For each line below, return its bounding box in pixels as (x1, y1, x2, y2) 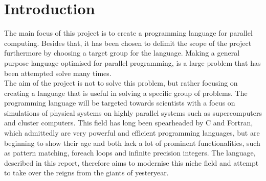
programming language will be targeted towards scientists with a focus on (4, 97, 235, 108)
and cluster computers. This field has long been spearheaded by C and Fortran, (4, 117, 253, 128)
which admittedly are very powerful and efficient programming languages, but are (4, 127, 260, 138)
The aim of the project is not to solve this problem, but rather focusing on (4, 77, 238, 88)
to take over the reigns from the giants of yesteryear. (4, 167, 169, 178)
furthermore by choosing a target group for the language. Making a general (4, 47, 240, 58)
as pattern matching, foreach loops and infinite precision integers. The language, (4, 147, 256, 158)
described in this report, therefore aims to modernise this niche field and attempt (4, 157, 259, 168)
